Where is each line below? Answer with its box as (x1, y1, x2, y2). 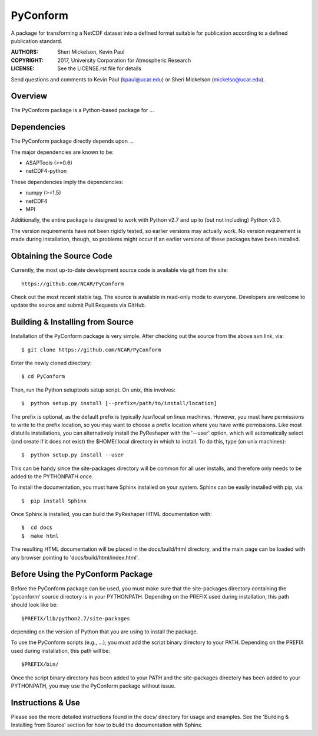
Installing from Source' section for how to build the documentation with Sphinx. (11, 721, 203, 728)
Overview (11, 91, 48, 101)
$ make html (21, 533, 59, 539)
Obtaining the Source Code (11, 251, 113, 261)
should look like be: (11, 602, 58, 609)
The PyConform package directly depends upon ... (11, 137, 134, 144)
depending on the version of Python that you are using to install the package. (11, 628, 198, 635)
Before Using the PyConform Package (11, 569, 153, 579)
